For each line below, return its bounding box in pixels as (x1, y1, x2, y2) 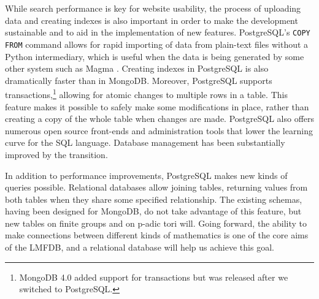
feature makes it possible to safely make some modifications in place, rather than (5, 100, 309, 113)
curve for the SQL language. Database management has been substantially (5, 136, 285, 149)
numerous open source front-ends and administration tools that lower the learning (5, 124, 313, 137)
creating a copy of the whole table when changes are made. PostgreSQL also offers (5, 112, 315, 125)
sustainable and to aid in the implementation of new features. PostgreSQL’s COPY (5, 26, 310, 39)
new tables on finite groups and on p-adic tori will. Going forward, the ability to (5, 216, 307, 229)
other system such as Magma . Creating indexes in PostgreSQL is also (5, 62, 269, 75)
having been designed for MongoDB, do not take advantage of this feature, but (5, 205, 302, 218)
